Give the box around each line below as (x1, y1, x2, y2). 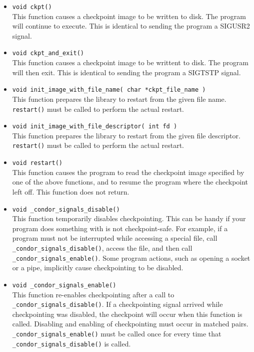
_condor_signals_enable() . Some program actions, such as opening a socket (12, 252, 250, 263)
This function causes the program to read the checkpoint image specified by (12, 166, 244, 177)
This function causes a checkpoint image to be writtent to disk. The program (12, 57, 248, 68)
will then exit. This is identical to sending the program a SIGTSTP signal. (12, 67, 241, 77)
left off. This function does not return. (12, 186, 129, 197)
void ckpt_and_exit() (12, 50, 84, 57)
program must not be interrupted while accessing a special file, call (12, 233, 217, 243)
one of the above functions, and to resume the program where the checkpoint (12, 177, 248, 187)
